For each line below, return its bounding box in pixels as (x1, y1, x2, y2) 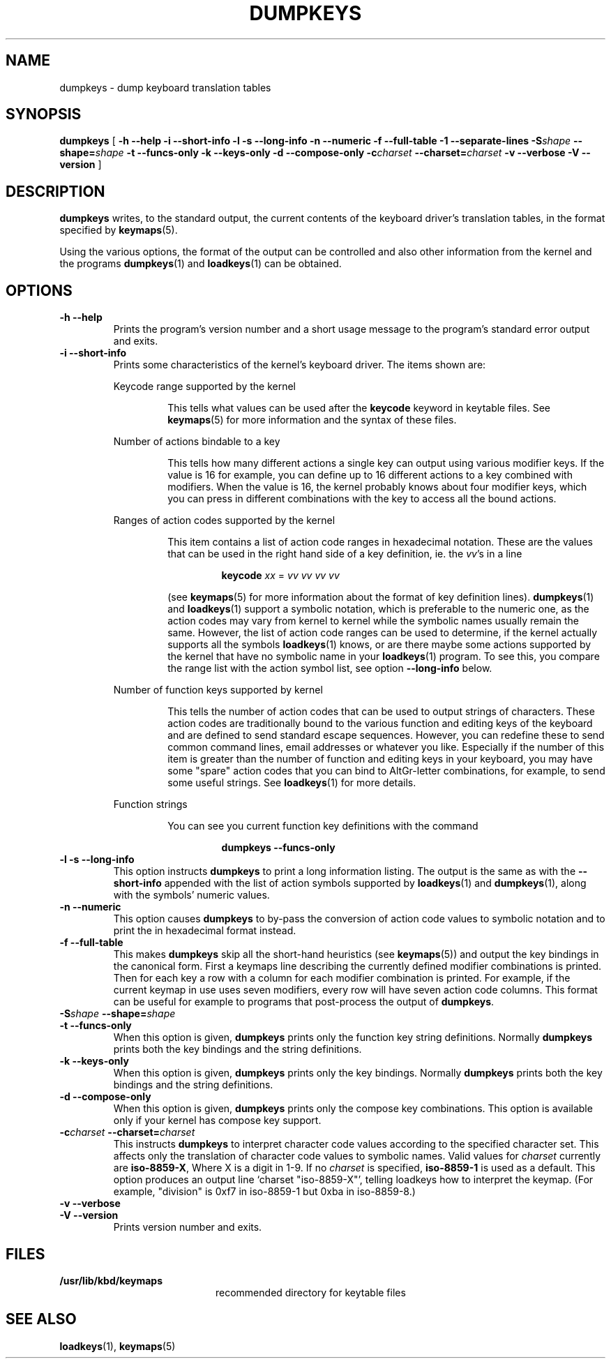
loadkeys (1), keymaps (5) (59, 1340, 176, 1352)
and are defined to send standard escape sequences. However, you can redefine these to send (167, 729, 605, 742)
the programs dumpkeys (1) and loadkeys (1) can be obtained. (59, 257, 342, 270)
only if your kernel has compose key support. (113, 1114, 322, 1127)
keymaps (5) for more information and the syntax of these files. (167, 414, 457, 426)
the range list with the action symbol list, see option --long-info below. (167, 662, 492, 675)
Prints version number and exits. (113, 1221, 262, 1234)
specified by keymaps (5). (59, 224, 178, 237)
